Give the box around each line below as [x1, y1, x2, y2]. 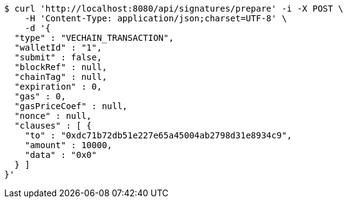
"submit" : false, [14, 52, 102, 62]
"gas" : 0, [14, 91, 66, 101]
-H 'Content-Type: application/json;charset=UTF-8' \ [24, 13, 287, 23]
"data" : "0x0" [24, 150, 97, 160]
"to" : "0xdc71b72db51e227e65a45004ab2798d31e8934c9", [24, 130, 293, 140]
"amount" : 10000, [24, 140, 113, 150]
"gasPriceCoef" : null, [14, 101, 128, 111]
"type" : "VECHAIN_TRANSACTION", [14, 33, 174, 43]
